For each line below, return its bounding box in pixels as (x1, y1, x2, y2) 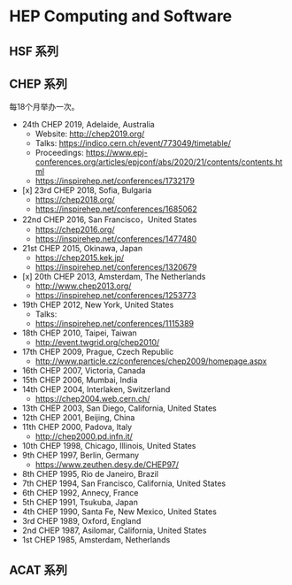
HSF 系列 (9, 43, 59, 58)
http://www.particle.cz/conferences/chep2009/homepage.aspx (35, 356, 267, 366)
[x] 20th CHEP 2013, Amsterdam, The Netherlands (21, 272, 206, 282)
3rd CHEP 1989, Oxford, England (21, 516, 142, 527)
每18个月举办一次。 (9, 102, 80, 112)
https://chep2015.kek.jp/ (35, 252, 125, 263)
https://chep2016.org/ (35, 224, 115, 235)
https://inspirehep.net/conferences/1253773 (35, 290, 196, 301)
